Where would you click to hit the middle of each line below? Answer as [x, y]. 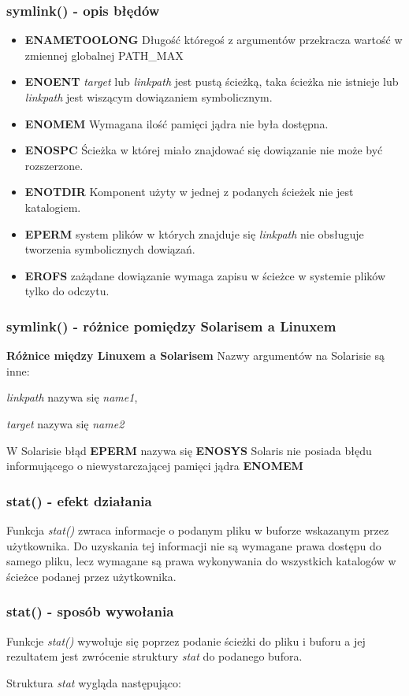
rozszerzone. [54, 165]
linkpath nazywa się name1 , [72, 397]
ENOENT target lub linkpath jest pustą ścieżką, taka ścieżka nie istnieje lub [212, 81]
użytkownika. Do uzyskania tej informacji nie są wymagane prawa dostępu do [194, 545]
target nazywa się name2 [65, 423]
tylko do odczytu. [67, 291]
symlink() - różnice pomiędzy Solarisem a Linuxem [171, 326]
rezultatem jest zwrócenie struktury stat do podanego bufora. [154, 656]
